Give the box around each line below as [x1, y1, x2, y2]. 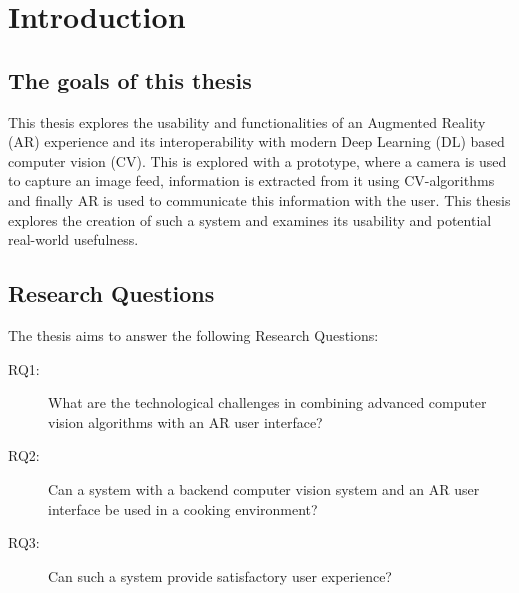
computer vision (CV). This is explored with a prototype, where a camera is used [8, 150, 507, 171]
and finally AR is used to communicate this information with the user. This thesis [8, 189, 511, 210]
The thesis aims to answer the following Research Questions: [8, 324, 379, 345]
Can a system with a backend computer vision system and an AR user [48, 478, 480, 499]
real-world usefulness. [8, 229, 139, 250]
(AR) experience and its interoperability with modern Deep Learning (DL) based [8, 131, 505, 152]
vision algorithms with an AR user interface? [48, 411, 323, 432]
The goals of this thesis [8, 64, 252, 95]
